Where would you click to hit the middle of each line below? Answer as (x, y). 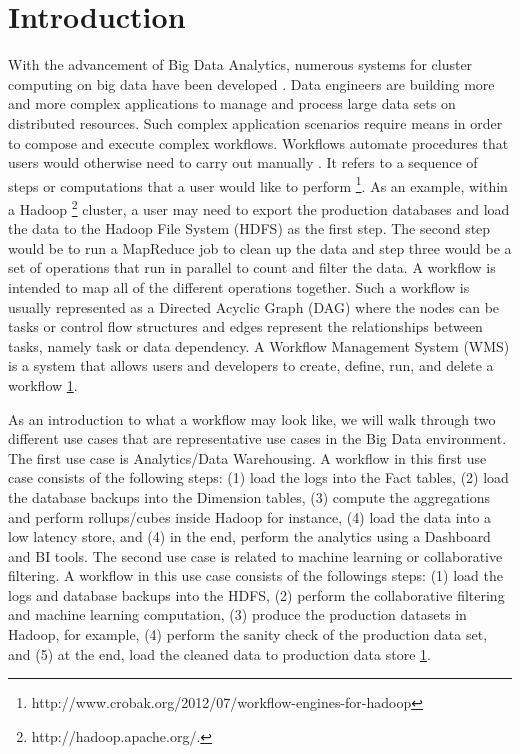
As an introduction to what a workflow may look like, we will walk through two (252, 418)
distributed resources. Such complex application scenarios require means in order (255, 122)
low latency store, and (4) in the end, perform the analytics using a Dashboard (249, 536)
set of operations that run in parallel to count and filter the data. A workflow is (252, 267)
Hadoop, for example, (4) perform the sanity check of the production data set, (248, 634)
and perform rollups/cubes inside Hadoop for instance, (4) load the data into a (250, 516)
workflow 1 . (43, 384)
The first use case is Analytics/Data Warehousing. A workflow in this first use (247, 457)
